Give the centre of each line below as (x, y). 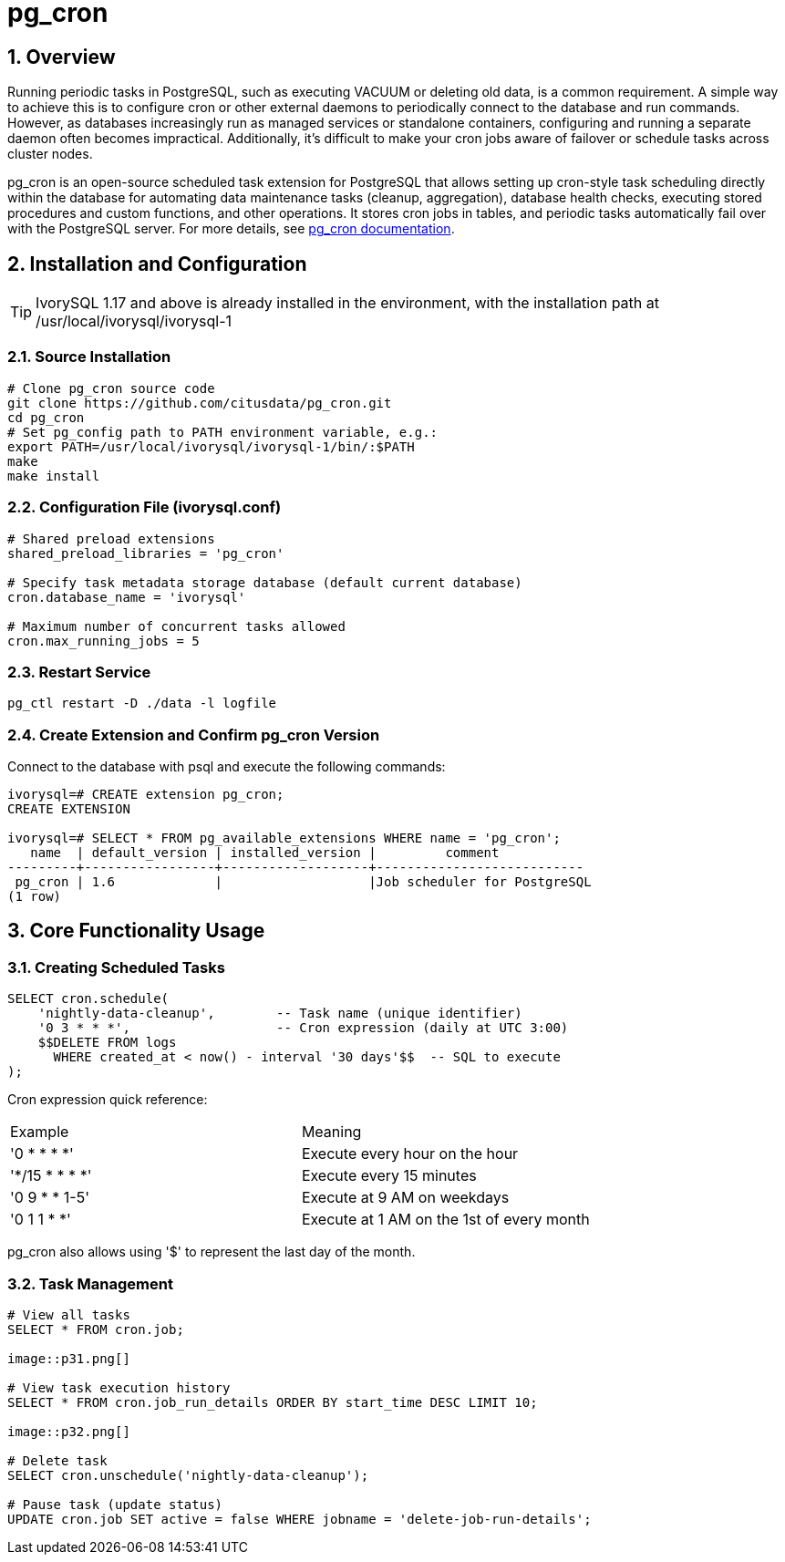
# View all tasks (69, 1314)
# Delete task (57, 1460)
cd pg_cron (46, 417)
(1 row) (35, 897)
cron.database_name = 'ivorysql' (127, 597)
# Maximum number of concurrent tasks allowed (176, 626)
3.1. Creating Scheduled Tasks (116, 967)
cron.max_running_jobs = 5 (103, 641)
